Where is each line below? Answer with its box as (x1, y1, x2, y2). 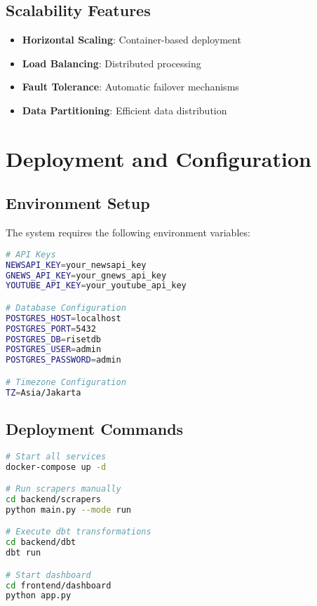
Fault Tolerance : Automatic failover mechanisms (22, 79, 239, 94)
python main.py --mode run (6, 504, 131, 515)
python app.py (6, 591, 72, 601)
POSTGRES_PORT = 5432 (6, 323, 96, 334)
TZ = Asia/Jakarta (6, 387, 81, 398)
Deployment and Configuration (6, 144, 311, 173)
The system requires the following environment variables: (6, 225, 250, 240)
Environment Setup (6, 192, 150, 214)
